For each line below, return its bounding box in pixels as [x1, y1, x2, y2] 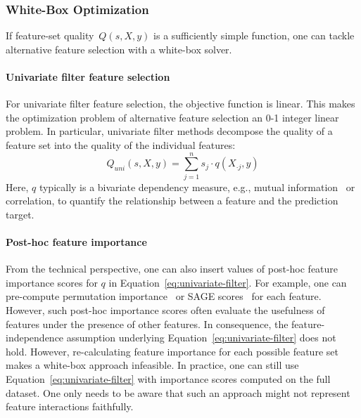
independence [6, 330, 64, 345]
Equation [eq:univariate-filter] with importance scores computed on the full [6, 372, 331, 386]
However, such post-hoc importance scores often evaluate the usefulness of [6, 303, 325, 318]
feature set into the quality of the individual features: [6, 137, 236, 152]
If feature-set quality [6, 28, 94, 43]
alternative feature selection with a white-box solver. [6, 41, 232, 56]
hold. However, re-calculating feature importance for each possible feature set [6, 344, 338, 358]
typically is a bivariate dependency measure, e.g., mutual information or [39, 179, 355, 194]
